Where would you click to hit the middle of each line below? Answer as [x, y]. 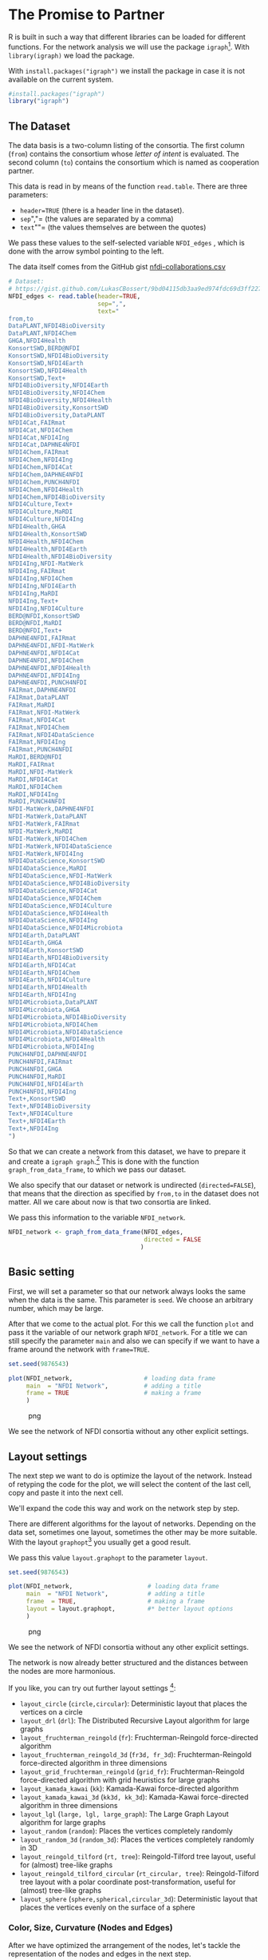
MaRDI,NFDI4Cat [33, 779]
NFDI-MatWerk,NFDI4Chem [48, 839]
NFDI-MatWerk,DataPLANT [48, 817]
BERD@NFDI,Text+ [35, 631]
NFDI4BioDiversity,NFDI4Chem [57, 393]
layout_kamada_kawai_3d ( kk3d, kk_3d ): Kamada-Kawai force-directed [134, 1797]
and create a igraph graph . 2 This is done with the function [104, 1161]
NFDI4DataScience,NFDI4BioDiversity [69, 884]
